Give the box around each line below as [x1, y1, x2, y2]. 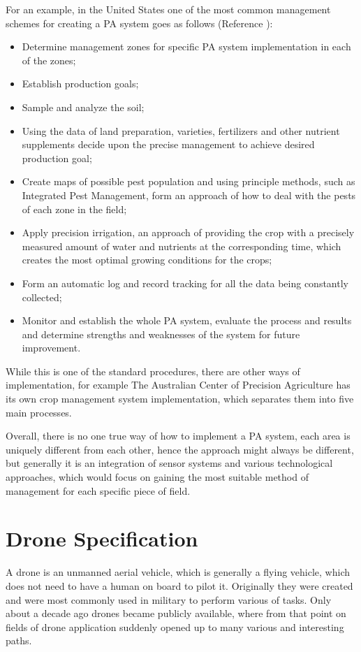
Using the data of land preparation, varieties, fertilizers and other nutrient [22, 123, 340, 138]
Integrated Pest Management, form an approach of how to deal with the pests [22, 187, 356, 202]
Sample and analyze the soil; [22, 99, 145, 114]
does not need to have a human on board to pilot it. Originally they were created [6, 578, 353, 593]
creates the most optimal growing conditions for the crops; [22, 252, 272, 267]
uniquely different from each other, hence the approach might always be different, [6, 442, 354, 456]
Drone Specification [6, 524, 198, 553]
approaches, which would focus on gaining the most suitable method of [6, 470, 309, 484]
